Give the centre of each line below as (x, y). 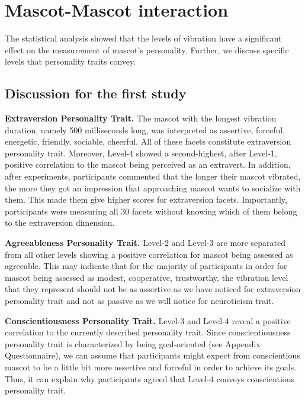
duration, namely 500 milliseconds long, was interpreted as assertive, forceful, (145, 129)
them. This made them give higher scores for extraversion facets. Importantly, (146, 199)
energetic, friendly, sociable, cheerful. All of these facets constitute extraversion (148, 141)
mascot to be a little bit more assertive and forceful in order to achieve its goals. (151, 367)
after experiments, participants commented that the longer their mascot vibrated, (153, 176)
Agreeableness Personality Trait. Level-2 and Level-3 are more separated (145, 243)
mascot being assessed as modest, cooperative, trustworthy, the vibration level (147, 277)
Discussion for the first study (96, 93)
